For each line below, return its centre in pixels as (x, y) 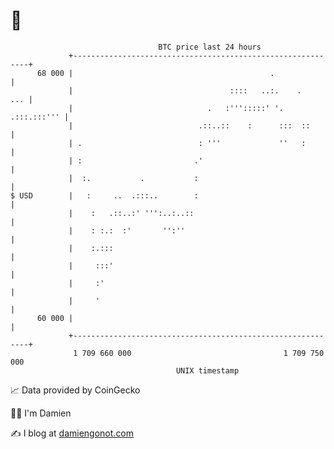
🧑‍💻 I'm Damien (41, 413)
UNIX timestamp (207, 370)
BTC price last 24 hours (210, 47)
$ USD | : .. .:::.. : (104, 195)
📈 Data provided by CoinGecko (75, 390)
